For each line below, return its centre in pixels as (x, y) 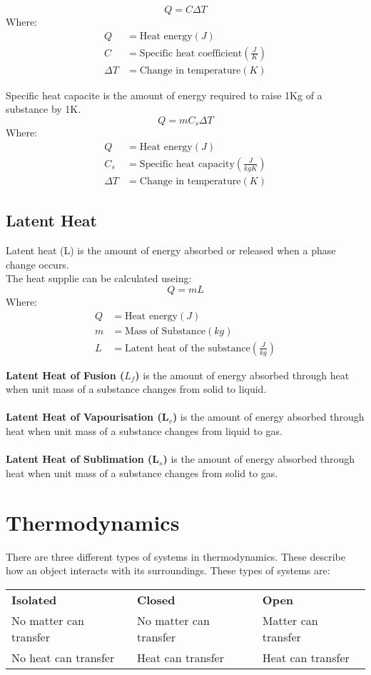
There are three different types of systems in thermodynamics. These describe (176, 556)
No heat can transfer (63, 657)
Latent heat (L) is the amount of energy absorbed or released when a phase (171, 250)
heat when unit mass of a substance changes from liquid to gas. (144, 431)
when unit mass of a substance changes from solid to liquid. (136, 389)
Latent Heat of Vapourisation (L (87, 417)
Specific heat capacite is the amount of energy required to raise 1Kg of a (164, 95)
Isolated (34, 599)
